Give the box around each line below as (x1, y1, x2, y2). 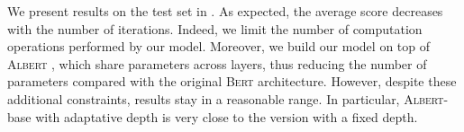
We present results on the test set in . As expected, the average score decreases (7, 2, 443, 20)
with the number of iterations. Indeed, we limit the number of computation (7, 19, 423, 38)
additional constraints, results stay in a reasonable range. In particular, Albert (7, 89, 444, 108)
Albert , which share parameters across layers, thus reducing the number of (7, 54, 427, 73)
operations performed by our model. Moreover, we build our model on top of (7, 37, 430, 56)
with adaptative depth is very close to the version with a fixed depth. (35, 107, 418, 126)
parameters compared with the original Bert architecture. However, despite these (7, 72, 457, 91)
